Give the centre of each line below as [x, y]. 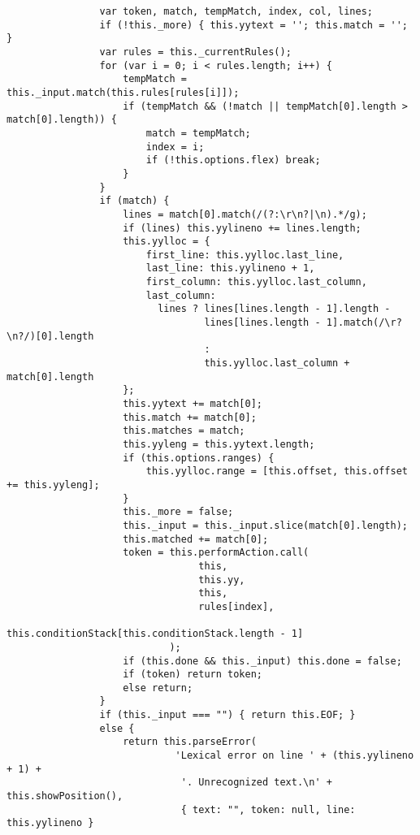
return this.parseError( [190, 742]
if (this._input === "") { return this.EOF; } [227, 715]
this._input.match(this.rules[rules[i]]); [123, 92]
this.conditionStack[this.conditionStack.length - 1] [155, 634]
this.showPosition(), [65, 796]
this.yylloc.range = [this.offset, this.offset [277, 472]
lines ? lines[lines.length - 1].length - [274, 309]
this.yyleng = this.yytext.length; [219, 444]
